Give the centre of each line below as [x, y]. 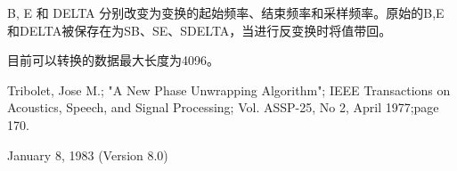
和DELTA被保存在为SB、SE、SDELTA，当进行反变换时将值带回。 [200, 30]
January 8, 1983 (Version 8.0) [88, 155]
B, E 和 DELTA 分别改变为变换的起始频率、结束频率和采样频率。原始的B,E [226, 12]
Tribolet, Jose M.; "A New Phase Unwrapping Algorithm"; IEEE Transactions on [229, 90]
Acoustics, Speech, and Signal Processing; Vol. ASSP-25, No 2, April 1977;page [223, 107]
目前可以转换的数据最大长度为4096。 [113, 60]
